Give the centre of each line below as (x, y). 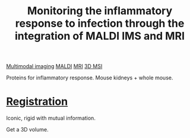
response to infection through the (100, 23)
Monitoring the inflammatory (100, 11)
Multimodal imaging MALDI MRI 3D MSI (54, 66)
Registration (37, 102)
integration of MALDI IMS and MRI (100, 36)
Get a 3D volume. (27, 130)
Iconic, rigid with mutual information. (51, 118)
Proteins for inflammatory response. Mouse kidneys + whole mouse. (90, 78)
